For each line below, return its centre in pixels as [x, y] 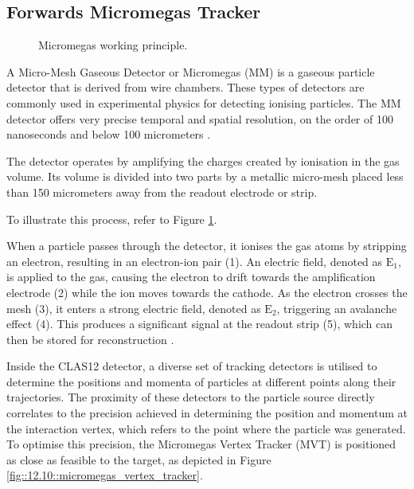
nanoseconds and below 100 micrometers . [109, 134]
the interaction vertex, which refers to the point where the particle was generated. [206, 428]
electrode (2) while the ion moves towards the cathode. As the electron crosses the [207, 292]
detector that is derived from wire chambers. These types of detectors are [186, 87]
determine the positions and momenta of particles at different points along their [201, 381]
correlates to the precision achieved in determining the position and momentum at [207, 413]
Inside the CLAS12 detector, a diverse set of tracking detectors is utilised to [192, 366]
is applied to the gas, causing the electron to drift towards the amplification [191, 277]
